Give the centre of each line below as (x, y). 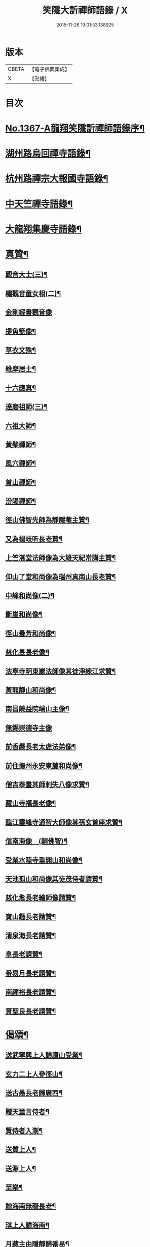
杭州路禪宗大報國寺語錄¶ (57, 179)
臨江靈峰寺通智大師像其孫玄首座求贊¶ (64, 822)
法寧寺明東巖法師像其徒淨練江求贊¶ (61, 671)
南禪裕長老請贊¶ (31, 992)
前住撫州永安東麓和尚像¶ (44, 765)
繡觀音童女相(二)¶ (33, 293)
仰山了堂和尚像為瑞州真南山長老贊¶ (61, 577)
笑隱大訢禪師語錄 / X (85, 10)
